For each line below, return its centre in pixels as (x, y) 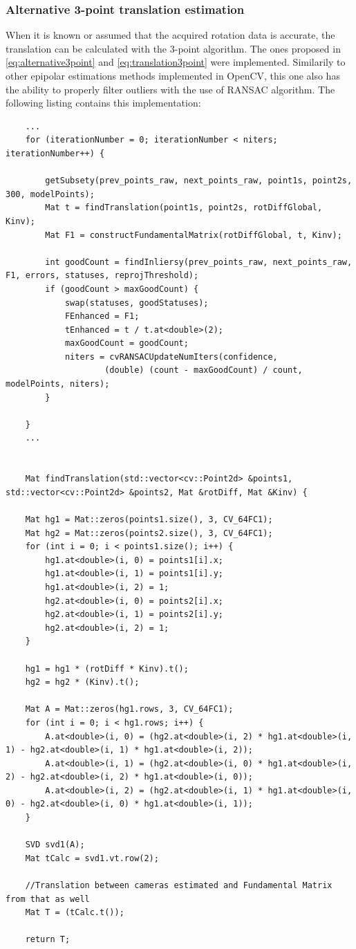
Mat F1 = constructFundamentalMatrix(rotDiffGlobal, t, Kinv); (194, 235)
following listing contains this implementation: (103, 103)
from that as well (48, 899)
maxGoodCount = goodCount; (127, 343)
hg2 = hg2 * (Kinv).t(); (82, 682)
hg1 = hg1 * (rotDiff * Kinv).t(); (107, 669)
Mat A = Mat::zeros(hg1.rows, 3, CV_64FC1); (129, 709)
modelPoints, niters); (58, 384)
